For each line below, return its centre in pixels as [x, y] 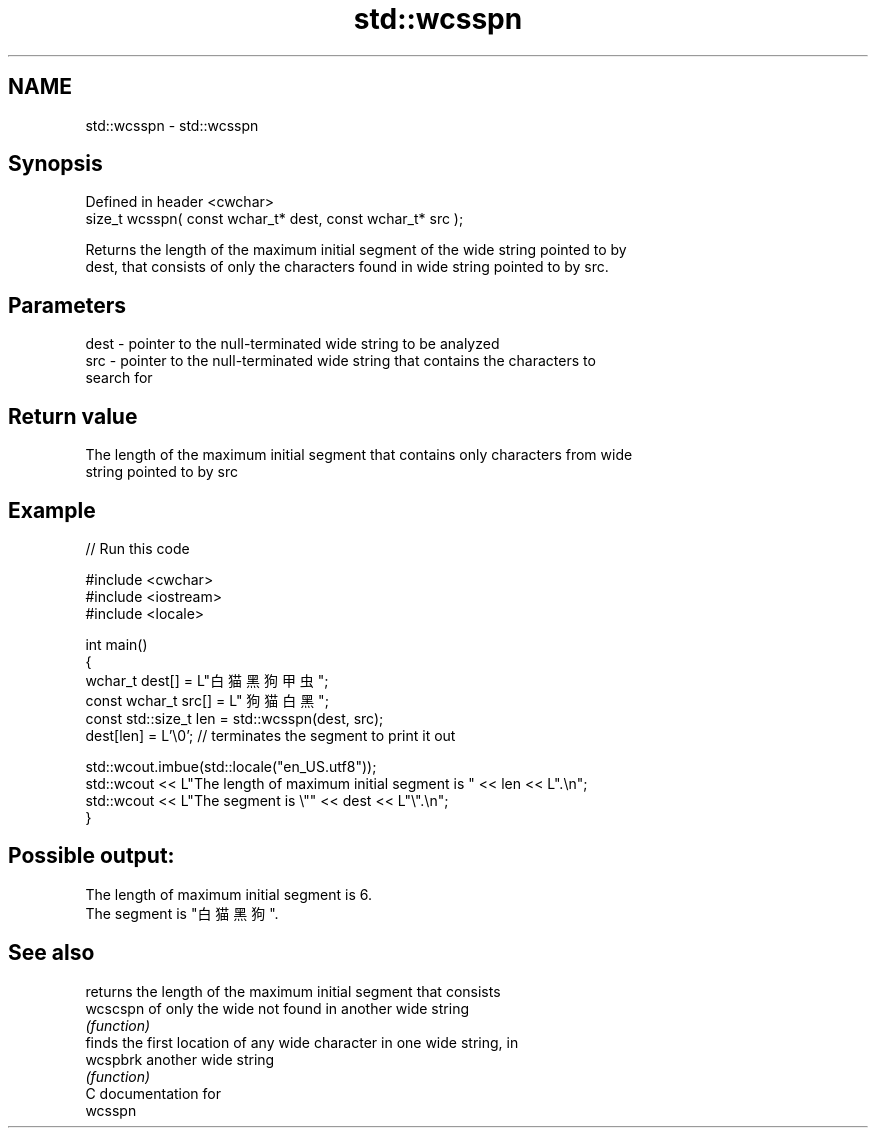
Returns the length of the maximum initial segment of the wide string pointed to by [356, 250]
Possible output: [91, 856]
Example [52, 510]
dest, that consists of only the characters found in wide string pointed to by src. [347, 267]
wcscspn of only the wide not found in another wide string [277, 1008]
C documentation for [153, 1093]
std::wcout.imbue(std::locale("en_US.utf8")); [231, 766]
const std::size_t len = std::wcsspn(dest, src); [234, 718]
